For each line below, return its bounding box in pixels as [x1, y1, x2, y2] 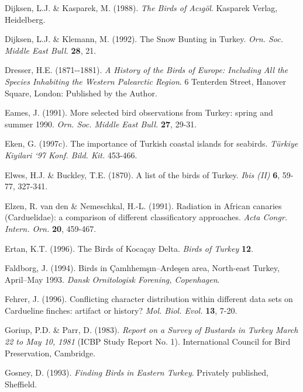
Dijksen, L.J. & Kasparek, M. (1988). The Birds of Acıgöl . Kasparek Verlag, [5, 2, 278, 13]
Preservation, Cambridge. [5, 346, 96, 359]
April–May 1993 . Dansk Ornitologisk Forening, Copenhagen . [5, 273, 220, 285]
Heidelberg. [5, 13, 46, 25]
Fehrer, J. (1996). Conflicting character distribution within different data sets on [5, 293, 293, 305]
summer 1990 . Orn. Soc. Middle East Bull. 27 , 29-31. [5, 117, 197, 130]
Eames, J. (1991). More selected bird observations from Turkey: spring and [5, 106, 273, 119]
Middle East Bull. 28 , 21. [5, 44, 97, 56]
